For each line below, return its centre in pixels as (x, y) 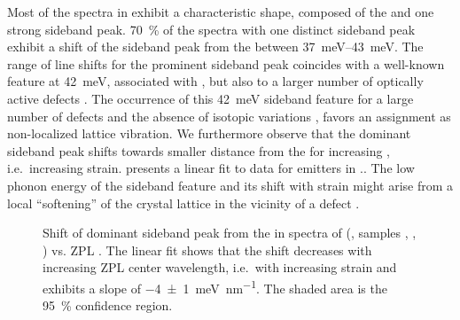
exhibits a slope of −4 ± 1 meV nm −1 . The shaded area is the (215, 286)
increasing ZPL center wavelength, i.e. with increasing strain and (220, 267)
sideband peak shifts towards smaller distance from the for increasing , (199, 150)
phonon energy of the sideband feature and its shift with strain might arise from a (230, 185)
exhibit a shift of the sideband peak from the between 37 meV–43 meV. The (215, 47)
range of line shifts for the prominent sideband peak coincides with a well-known (226, 63)
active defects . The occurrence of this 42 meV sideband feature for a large (211, 98)
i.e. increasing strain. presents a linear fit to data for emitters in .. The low (211, 168)
